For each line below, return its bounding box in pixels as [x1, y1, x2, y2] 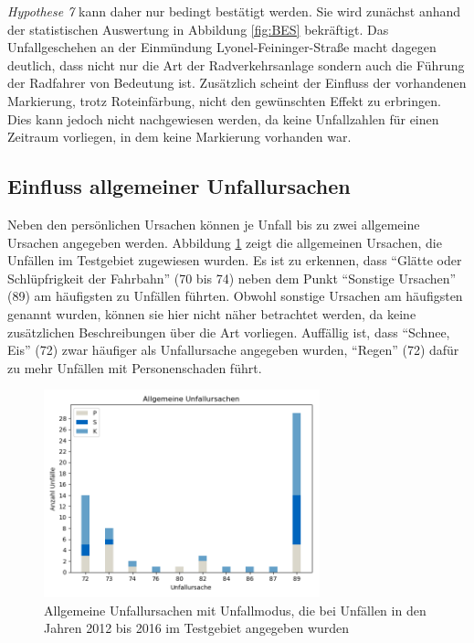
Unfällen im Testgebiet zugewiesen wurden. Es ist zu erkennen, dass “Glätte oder [7, 251, 462, 270]
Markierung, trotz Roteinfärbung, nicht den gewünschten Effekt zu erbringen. [7, 91, 441, 110]
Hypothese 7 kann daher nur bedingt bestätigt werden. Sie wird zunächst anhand [7, 2, 461, 20]
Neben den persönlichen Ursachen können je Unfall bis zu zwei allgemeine [7, 214, 420, 233]
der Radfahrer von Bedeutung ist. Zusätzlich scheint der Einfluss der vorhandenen [7, 73, 467, 92]
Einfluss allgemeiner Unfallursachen [7, 172, 351, 200]
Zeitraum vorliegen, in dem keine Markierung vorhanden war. [7, 127, 352, 146]
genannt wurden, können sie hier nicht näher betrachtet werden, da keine [7, 304, 416, 323]
